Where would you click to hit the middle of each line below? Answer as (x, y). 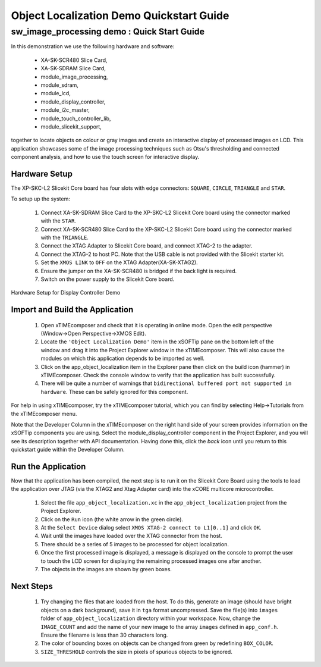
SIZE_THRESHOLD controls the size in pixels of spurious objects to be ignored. (137, 652)
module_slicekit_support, (71, 126)
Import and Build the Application (72, 310)
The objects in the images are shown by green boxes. (106, 569)
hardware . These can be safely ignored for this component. (114, 392)
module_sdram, (59, 85)
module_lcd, (56, 93)
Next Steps (32, 586)
